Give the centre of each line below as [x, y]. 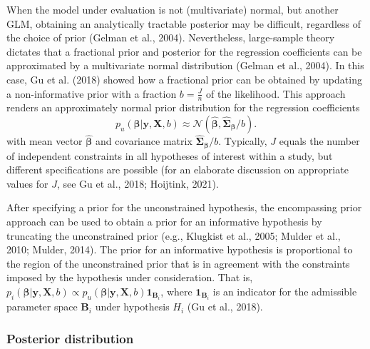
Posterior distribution [70, 338]
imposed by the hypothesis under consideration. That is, [130, 277]
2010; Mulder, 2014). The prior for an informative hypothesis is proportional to [180, 249]
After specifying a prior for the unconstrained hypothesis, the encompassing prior [184, 207]
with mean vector [45, 141]
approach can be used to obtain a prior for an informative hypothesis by [164, 222]
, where [176, 291]
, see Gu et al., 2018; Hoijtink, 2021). [138, 183]
